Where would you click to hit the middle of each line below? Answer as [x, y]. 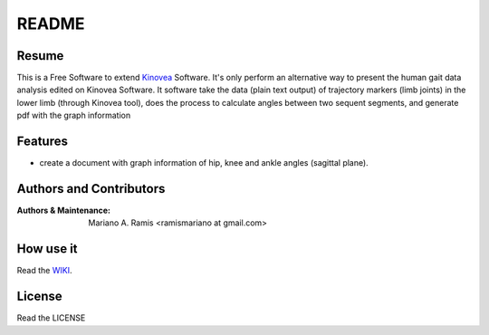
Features [42, 142]
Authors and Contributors [91, 189]
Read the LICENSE [51, 318]
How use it [47, 249]
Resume [40, 56]
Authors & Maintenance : [64, 211]
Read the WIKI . [44, 271]
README [51, 24]
